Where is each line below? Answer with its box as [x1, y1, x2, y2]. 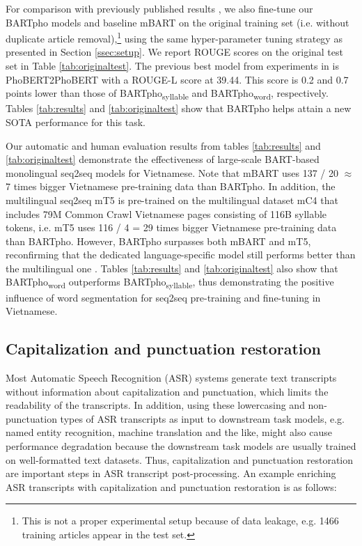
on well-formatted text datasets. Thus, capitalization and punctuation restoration [6, 452, 354, 467]
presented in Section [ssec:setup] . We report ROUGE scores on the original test [6, 45, 343, 59]
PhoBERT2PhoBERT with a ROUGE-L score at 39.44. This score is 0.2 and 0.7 [6, 72, 349, 86]
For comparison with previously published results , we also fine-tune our [6, 1, 313, 15]
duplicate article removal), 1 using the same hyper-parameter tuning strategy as [6, 29, 343, 45]
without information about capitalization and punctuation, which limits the [6, 384, 329, 398]
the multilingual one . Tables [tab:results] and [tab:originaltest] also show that [6, 260, 338, 275]
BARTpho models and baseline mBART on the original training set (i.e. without [6, 15, 349, 29]
